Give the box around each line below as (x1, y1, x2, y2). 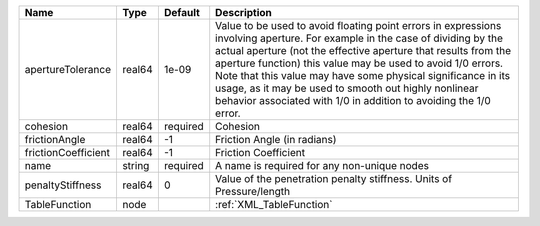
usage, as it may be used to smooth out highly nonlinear (215, 81, 479, 95)
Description (215, 6, 272, 19)
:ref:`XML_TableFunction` (215, 198, 333, 211)
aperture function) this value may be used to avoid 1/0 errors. (215, 56, 504, 70)
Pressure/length (215, 185, 290, 198)
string (121, 159, 150, 172)
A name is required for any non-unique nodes (215, 159, 430, 172)
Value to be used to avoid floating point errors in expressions (215, 19, 502, 32)
